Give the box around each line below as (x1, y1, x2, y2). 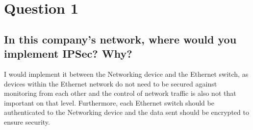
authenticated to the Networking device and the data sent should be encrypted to (4, 107, 249, 117)
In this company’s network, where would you (4, 31, 237, 46)
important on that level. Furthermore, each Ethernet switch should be (4, 97, 214, 108)
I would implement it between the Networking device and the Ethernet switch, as (4, 68, 249, 79)
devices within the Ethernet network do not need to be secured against (4, 78, 217, 88)
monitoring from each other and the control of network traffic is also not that (4, 88, 236, 98)
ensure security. (4, 116, 50, 127)
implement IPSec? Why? (4, 46, 132, 61)
